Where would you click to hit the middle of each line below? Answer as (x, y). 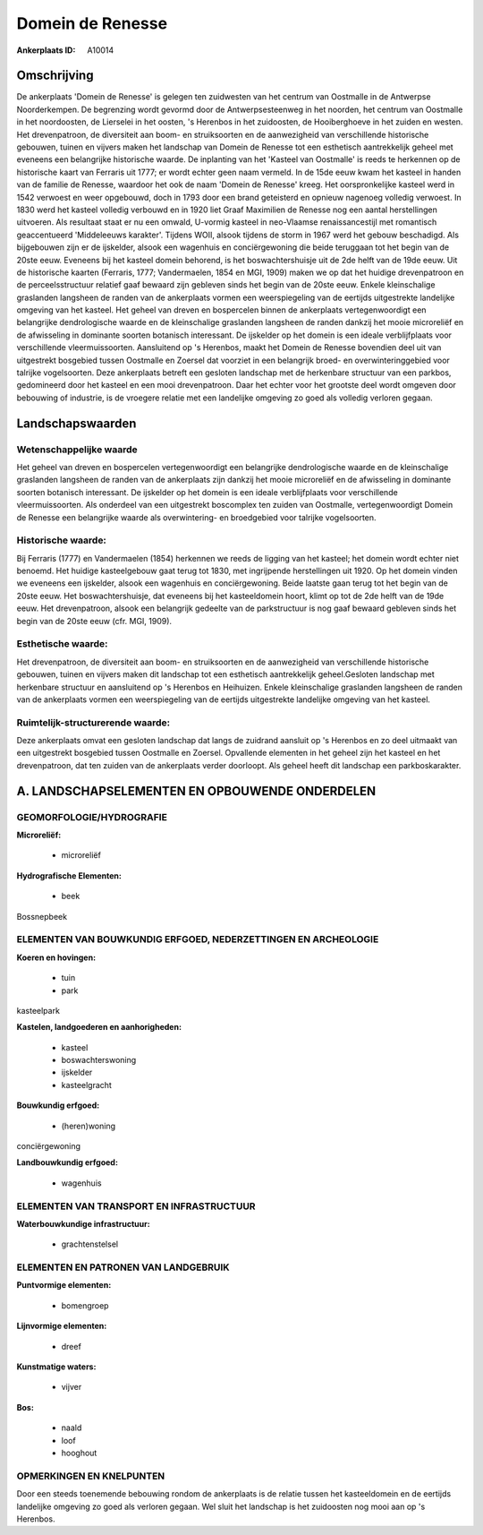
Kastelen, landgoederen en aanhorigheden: (99, 1027)
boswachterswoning (99, 1060)
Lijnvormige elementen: (62, 1326)
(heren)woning (89, 1126)
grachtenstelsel (90, 1244)
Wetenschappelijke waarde (77, 450)
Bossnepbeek (42, 916)
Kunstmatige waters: (56, 1367)
